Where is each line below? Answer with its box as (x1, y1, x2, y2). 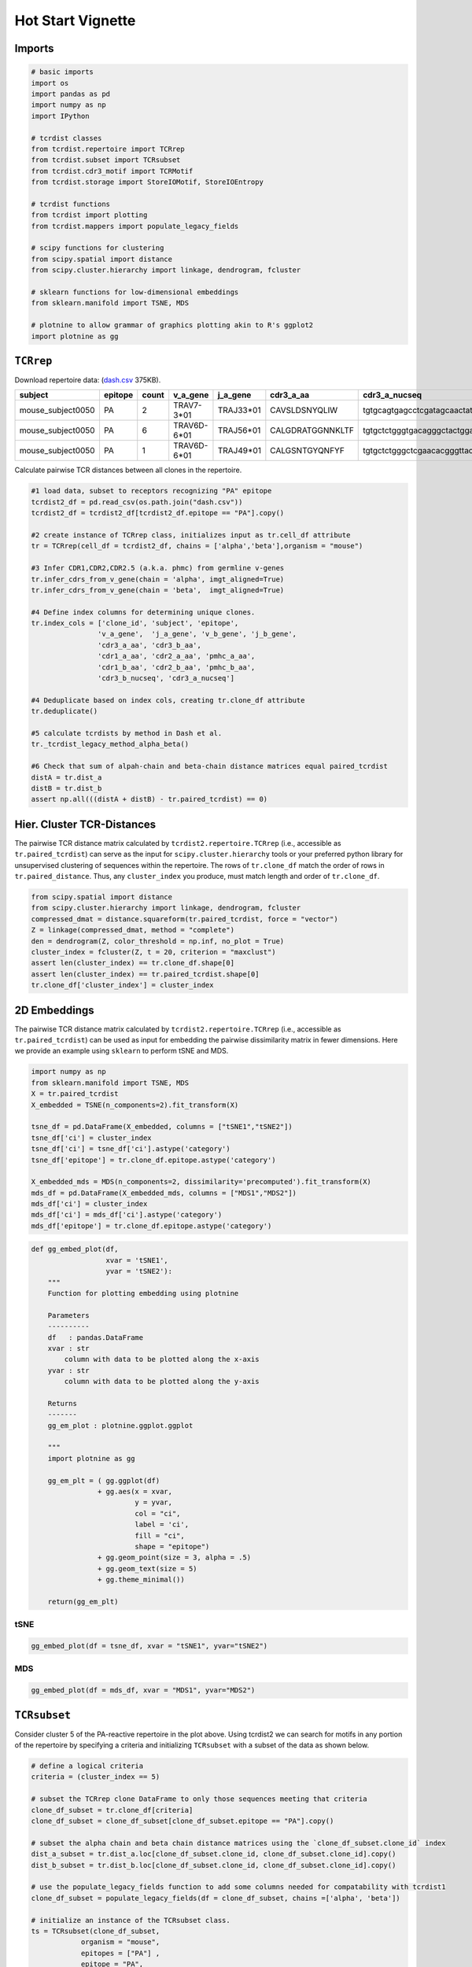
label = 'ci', (135, 1520, 189, 1530)
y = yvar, (135, 1498, 173, 1507)
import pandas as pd (31, 89, 110, 98)
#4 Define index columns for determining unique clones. (31, 607, 256, 617)
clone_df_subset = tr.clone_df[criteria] (31, 1806, 194, 1814)
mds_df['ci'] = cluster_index (31, 1200, 148, 1209)
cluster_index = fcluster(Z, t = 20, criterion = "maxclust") (31, 947, 276, 956)
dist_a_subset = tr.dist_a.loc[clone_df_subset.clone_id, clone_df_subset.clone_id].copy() (31, 1850, 396, 1858)
